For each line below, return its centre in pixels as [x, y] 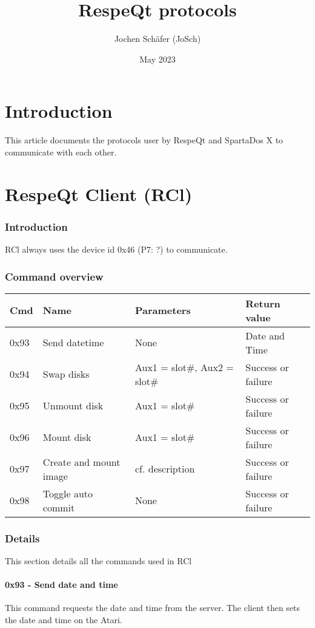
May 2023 [157, 59]
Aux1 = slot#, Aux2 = [184, 367]
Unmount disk [73, 406]
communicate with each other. [61, 152]
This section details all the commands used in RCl [98, 561]
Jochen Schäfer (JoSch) [157, 39]
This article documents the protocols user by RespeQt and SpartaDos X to [144, 140]
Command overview [54, 276]
